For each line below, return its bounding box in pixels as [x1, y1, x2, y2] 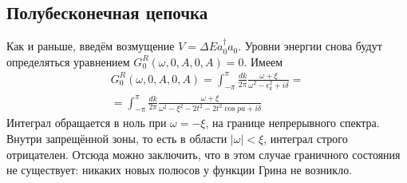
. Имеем [243, 53, 283, 70]
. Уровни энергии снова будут [238, 38, 382, 54]
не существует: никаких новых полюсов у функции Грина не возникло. [6, 161, 353, 178]
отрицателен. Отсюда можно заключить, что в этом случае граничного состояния [6, 145, 401, 162]
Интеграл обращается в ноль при [6, 114, 167, 131]
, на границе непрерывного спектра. [205, 114, 380, 131]
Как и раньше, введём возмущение [6, 38, 175, 54]
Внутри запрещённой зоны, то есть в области [6, 130, 227, 146]
